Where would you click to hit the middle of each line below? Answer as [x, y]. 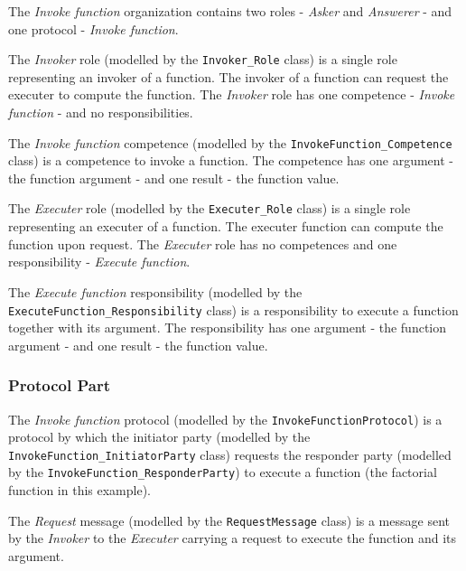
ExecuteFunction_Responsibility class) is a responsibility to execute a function [233, 309]
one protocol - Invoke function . [93, 28]
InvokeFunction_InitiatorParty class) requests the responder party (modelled [230, 454]
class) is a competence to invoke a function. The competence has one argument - [231, 160]
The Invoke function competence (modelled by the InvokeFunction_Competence [230, 142]
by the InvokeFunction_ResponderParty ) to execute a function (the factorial [223, 472]
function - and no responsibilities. [101, 112]
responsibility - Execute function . [99, 262]
